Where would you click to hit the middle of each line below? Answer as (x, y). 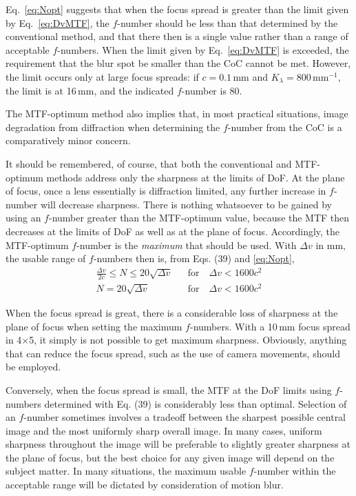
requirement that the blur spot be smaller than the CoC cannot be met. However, (178, 63)
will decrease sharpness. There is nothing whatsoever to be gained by (186, 204)
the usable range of (46, 258)
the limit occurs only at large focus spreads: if (102, 76)
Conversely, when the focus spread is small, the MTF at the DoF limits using (169, 389)
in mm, (331, 245)
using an (23, 218)
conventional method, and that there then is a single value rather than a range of (177, 36)
